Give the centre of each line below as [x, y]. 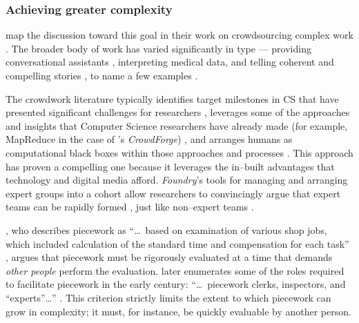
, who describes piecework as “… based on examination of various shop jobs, [166, 229]
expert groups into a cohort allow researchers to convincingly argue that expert [173, 193]
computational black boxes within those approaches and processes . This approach [179, 152]
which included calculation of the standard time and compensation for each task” [177, 243]
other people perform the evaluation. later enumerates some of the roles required [175, 270]
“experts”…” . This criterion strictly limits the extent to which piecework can [168, 297]
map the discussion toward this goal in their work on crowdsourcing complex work [179, 35]
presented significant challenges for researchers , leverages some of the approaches [178, 112]
